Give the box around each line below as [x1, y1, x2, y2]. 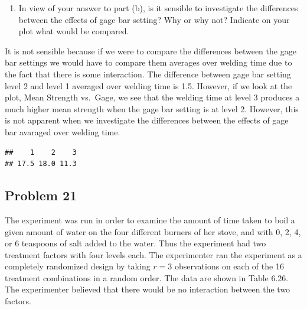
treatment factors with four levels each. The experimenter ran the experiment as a [5, 248, 302, 261]
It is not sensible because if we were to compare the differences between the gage [5, 44, 296, 57]
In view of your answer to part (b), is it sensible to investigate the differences [18, 2, 298, 14]
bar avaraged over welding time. [5, 125, 120, 138]
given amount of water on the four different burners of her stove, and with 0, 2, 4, [5, 225, 301, 238]
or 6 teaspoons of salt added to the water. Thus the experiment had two [5, 237, 266, 249]
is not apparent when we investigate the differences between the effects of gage [5, 114, 289, 126]
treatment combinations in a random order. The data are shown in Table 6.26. [5, 271, 289, 284]
